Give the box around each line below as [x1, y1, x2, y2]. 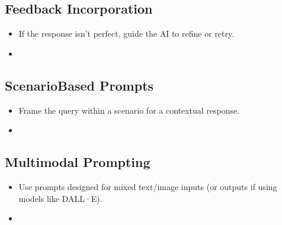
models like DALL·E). [18, 192, 102, 204]
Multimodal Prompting [5, 153, 150, 171]
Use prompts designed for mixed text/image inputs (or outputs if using [18, 180, 277, 192]
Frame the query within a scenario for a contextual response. [18, 104, 240, 116]
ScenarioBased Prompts [5, 76, 154, 94]
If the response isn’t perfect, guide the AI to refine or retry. [18, 27, 235, 40]
